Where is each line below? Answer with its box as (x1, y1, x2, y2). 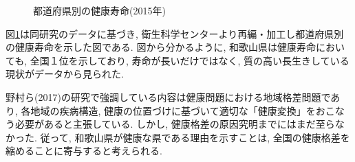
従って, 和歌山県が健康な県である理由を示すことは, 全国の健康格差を (40, 130, 350, 144)
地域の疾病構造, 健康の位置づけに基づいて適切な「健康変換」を (30, 103, 316, 117)
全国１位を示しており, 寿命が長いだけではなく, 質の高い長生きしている (30, 53, 349, 67)
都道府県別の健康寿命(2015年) (33, 3, 166, 17)
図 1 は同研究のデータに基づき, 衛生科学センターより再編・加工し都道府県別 (6, 26, 344, 40)
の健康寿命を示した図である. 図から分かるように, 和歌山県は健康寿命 (6, 40, 316, 54)
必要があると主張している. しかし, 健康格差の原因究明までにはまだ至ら (14, 117, 335, 131)
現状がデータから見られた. (6, 67, 124, 81)
